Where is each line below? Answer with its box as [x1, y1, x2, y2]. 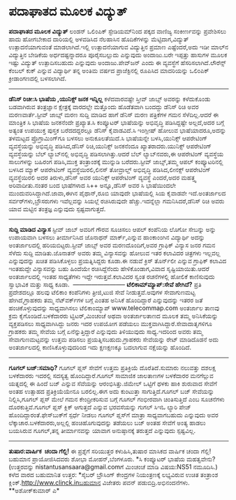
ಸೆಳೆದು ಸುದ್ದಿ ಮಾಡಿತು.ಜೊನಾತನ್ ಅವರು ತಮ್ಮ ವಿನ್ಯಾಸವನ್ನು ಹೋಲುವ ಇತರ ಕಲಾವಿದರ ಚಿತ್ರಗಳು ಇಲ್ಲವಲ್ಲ [8, 249, 221, 257]
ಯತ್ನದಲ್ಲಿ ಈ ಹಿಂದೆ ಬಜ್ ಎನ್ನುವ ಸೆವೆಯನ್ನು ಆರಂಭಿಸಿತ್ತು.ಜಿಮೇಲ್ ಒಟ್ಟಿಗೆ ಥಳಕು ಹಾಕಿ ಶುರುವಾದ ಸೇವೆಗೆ [8, 379, 218, 388]
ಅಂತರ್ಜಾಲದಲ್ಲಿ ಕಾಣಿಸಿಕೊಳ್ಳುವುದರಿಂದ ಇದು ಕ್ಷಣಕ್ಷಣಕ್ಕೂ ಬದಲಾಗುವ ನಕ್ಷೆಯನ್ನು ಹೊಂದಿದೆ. [8, 343, 192, 351]
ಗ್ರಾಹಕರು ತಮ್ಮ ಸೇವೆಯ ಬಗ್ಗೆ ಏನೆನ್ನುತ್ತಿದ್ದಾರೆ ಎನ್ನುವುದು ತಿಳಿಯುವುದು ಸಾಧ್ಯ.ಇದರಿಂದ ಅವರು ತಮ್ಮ [8, 327, 203, 335]
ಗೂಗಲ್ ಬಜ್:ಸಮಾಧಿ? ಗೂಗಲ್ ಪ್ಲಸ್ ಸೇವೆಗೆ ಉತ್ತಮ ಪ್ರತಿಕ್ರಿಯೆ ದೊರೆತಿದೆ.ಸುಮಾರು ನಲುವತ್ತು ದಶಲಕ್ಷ [8, 363, 216, 372]
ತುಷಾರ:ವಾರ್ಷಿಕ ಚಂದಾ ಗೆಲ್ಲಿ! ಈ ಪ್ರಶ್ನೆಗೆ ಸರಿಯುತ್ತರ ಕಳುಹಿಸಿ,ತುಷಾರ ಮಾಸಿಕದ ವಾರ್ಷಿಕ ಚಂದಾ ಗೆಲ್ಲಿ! [8, 447, 212, 455]
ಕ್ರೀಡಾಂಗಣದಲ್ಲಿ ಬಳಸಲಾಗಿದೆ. [8, 74, 67, 82]
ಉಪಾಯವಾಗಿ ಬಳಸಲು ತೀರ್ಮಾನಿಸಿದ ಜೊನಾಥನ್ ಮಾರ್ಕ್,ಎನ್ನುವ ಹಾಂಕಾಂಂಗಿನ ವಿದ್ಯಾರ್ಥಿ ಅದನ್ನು [8, 233, 205, 241]
